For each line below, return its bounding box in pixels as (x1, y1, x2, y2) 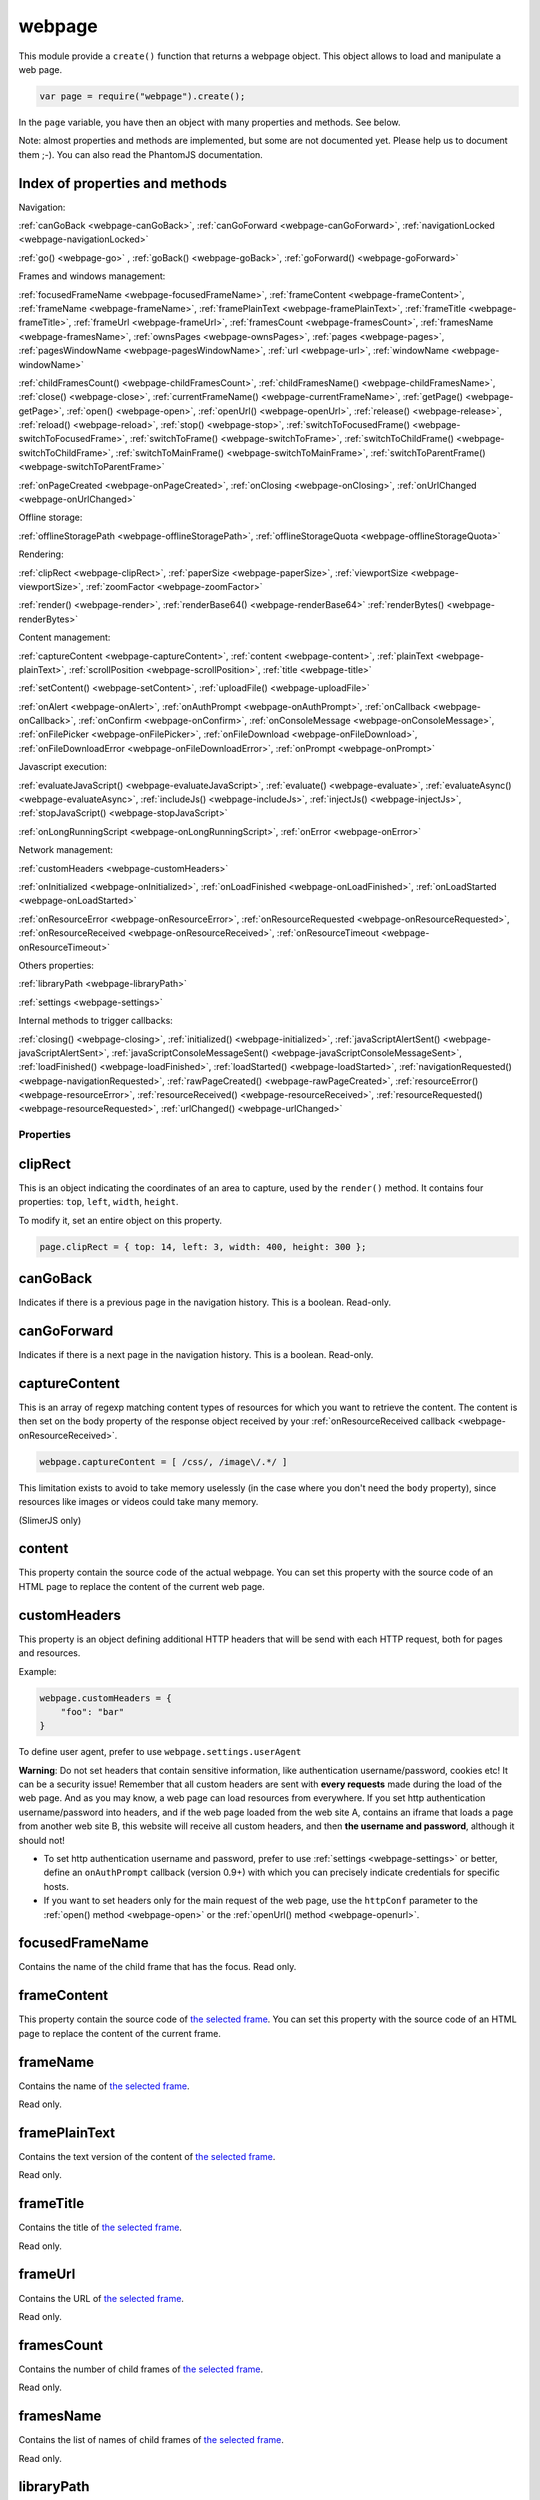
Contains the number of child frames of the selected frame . (18, 2363, 264, 2375)
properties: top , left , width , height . (18, 1196, 179, 1208)
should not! (18, 1834, 65, 1846)
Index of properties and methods (18, 175, 227, 192)
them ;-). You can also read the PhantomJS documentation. (18, 148, 264, 160)
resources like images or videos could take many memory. (18, 1496, 259, 1508)
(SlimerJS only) (18, 1514, 82, 1526)
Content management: (18, 631, 111, 644)
